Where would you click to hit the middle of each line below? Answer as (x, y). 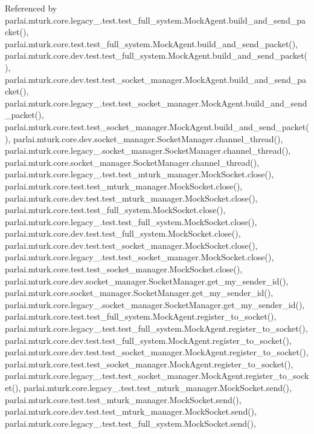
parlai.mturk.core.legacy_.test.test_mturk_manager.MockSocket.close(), (139, 174)
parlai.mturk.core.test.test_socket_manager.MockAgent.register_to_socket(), (149, 363)
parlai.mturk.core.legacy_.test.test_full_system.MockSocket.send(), (130, 423)
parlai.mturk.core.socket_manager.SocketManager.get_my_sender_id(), (139, 293)
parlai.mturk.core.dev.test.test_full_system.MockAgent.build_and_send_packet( (156, 55)
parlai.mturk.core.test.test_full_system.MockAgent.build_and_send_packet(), (152, 43)
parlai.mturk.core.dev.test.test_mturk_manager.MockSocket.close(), (131, 198)
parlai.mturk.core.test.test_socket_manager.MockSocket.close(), (124, 269)
